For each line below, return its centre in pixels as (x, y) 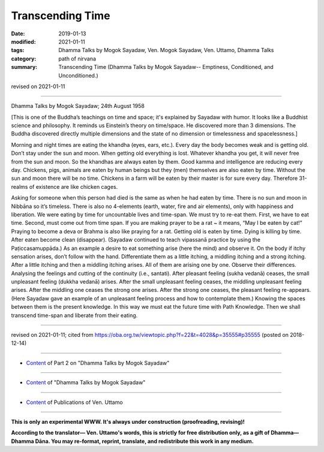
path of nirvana (77, 58)
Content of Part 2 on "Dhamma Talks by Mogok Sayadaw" (98, 363)
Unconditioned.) (78, 76)
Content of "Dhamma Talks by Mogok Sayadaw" (86, 382)
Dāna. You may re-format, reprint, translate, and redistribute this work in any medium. (145, 441)
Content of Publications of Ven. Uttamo (74, 402)
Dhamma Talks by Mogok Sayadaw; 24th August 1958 (78, 106)
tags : (18, 50)
